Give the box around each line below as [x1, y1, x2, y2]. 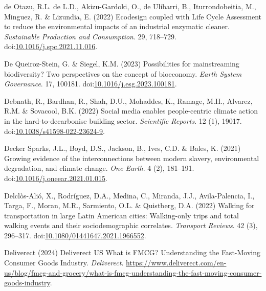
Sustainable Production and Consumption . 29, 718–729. [4, 31, 176, 41]
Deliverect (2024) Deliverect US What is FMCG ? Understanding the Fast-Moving [4, 247, 261, 258]
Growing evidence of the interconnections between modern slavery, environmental [4, 152, 259, 163]
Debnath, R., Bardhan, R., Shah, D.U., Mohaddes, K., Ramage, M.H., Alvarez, [4, 95, 253, 106]
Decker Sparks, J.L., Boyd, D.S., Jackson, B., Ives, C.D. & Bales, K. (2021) [4, 143, 241, 153]
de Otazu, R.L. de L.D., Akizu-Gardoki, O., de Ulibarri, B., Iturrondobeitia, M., [4, 1, 256, 11]
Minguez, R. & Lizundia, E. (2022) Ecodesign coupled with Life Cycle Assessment [4, 11, 262, 21]
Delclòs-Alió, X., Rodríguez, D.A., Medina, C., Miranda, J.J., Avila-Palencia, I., [4, 190, 255, 200]
